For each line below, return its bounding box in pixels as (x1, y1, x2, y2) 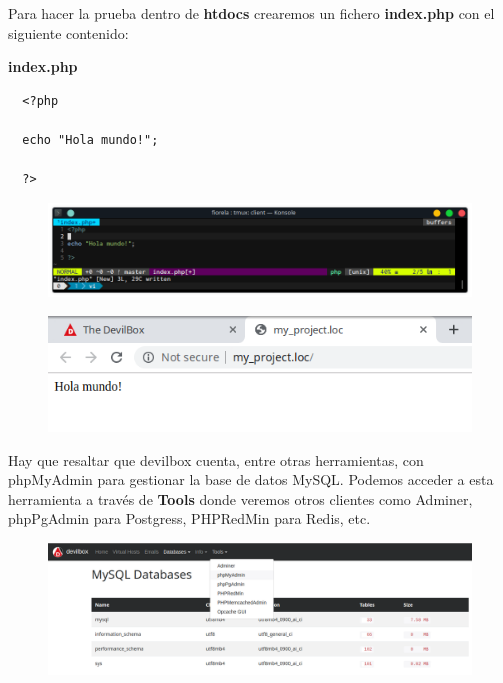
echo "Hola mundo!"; (22, 132, 159, 147)
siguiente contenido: (8, 22, 129, 43)
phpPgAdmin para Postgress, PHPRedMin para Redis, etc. (8, 508, 371, 529)
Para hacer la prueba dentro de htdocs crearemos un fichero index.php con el (8, 3, 495, 23)
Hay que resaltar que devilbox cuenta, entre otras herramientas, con (8, 449, 424, 470)
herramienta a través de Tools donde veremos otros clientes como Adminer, (8, 488, 473, 509)
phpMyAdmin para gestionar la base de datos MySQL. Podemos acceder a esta (8, 469, 494, 490)
